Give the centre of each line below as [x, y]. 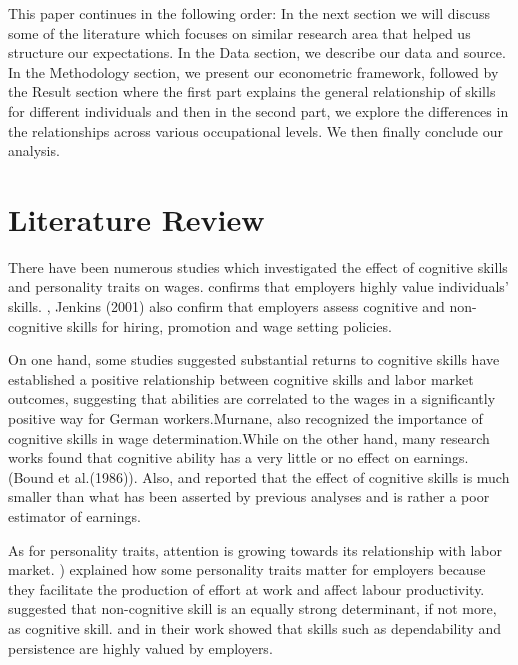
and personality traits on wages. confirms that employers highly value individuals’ [258, 286]
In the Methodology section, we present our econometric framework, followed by [253, 71]
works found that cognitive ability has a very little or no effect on [209, 457]
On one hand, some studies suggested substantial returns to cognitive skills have [254, 359]
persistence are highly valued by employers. [140, 647]
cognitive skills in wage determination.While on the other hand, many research [249, 437]
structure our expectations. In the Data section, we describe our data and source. [257, 52]
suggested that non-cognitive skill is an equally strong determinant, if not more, [252, 608]
